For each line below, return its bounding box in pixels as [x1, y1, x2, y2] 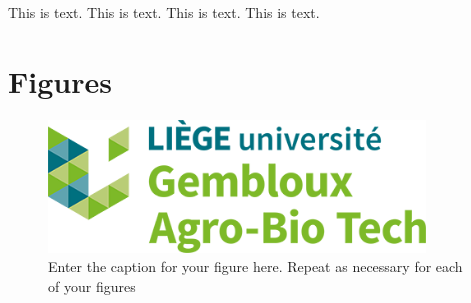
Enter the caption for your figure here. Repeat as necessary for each [48, 256, 463, 277]
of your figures [48, 276, 136, 296]
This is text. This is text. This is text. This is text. [8, 2, 320, 22]
